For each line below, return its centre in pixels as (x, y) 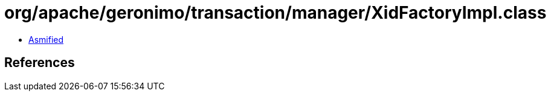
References (40, 63)
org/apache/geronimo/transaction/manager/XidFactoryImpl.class (275, 13)
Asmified (46, 39)
